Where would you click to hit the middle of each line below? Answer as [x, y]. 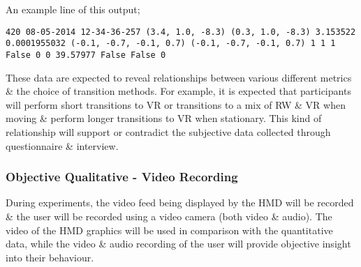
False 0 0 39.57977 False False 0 [86, 55]
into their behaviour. [50, 257]
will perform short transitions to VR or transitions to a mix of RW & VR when [176, 104]
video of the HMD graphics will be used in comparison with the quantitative [169, 230]
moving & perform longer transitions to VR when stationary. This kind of [164, 118]
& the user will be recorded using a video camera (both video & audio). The [169, 216]
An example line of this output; [73, 9]
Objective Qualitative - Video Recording [122, 177]
